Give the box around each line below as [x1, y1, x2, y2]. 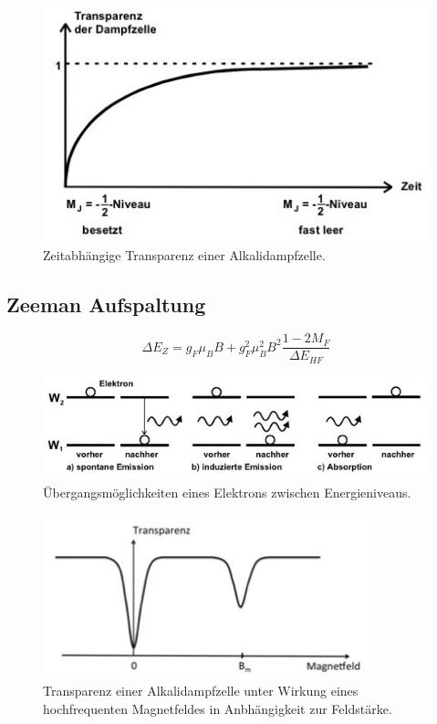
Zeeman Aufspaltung [6, 289, 206, 318]
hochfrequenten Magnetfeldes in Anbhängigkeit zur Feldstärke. [43, 698, 392, 718]
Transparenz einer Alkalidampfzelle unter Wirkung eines [43, 680, 359, 699]
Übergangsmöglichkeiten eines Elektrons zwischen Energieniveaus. [43, 482, 411, 501]
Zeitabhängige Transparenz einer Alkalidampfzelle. [43, 245, 326, 264]
